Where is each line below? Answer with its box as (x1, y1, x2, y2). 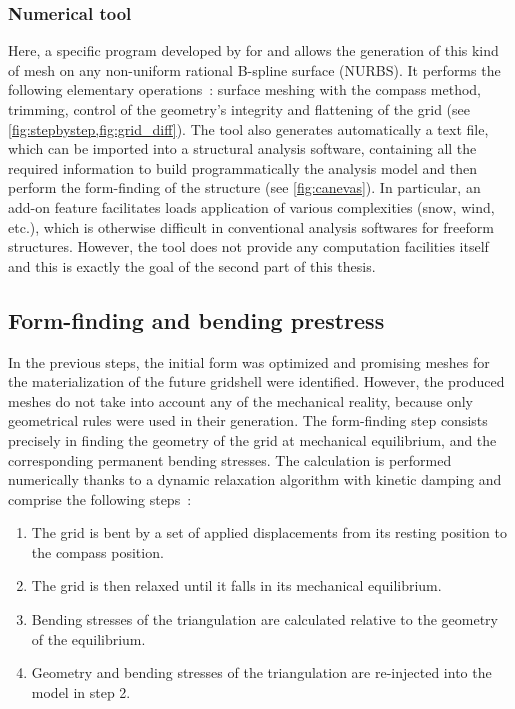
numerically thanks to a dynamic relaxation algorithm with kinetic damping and (8, 469, 502, 490)
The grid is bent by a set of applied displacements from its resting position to (31, 522, 507, 543)
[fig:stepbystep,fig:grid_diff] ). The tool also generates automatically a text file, (8, 118, 489, 139)
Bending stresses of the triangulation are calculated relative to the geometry (31, 609, 498, 630)
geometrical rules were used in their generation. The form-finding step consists (8, 410, 488, 431)
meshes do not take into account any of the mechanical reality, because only (8, 390, 473, 411)
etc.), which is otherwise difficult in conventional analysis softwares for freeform (8, 216, 494, 237)
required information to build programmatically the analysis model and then (8, 157, 478, 178)
